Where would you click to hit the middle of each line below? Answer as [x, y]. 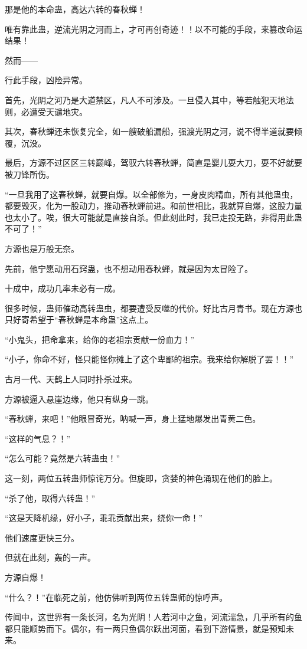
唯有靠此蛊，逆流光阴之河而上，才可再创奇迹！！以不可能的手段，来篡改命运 [153, 29]
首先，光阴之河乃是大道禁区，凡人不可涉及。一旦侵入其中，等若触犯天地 [145, 99]
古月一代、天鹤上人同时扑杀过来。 [71, 379]
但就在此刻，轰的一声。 [50, 557]
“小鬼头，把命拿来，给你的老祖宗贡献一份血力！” [100, 339]
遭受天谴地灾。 [58, 111]
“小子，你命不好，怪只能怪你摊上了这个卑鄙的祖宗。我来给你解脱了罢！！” [149, 359]
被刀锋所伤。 [30, 174]
